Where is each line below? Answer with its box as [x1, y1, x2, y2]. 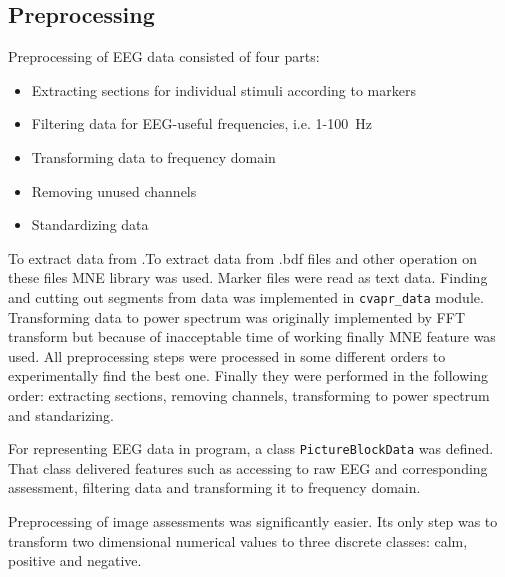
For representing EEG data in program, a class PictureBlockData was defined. [8, 438, 494, 459]
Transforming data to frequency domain [31, 146, 276, 167]
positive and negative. [8, 550, 142, 571]
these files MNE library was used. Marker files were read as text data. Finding [8, 267, 488, 288]
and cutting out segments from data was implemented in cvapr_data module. [8, 286, 484, 307]
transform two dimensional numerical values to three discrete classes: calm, [8, 530, 468, 551]
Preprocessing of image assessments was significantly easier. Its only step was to [8, 511, 498, 532]
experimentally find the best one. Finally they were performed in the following [8, 365, 488, 386]
